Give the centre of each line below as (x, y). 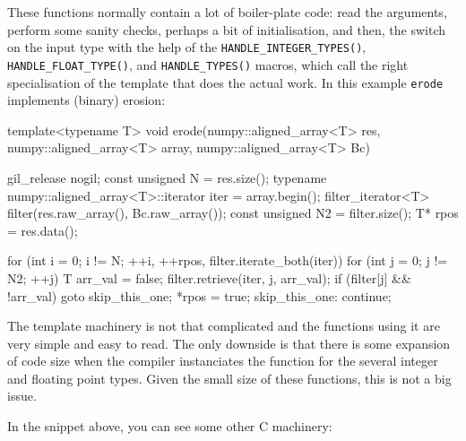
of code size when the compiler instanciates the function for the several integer (223, 361)
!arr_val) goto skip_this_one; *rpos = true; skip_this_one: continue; (199, 295)
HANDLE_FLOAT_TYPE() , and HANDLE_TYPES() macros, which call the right (208, 64)
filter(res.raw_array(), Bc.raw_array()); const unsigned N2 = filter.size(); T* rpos (233, 213)
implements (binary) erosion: (86, 100)
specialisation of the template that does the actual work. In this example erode (225, 82)
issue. (22, 396)
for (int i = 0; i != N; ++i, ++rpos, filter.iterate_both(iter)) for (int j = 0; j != (228, 260)
